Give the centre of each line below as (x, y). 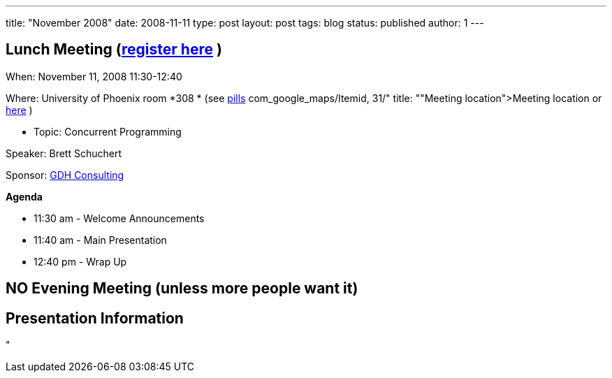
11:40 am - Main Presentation (100, 240)
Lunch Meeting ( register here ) (114, 50)
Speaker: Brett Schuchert (64, 153)
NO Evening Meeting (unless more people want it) (182, 289)
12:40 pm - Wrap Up (80, 261)
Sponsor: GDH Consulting (65, 175)
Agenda (24, 196)
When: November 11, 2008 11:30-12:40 (94, 76)
